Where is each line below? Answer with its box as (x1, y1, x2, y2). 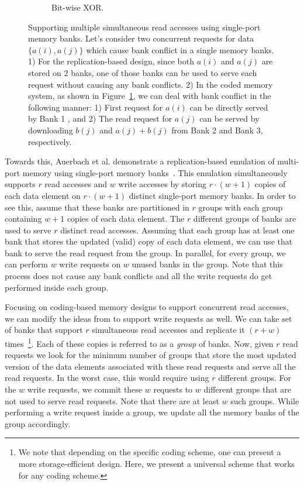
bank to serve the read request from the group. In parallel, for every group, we (5, 246, 286, 259)
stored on (28, 66, 61, 78)
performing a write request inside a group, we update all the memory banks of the (5, 406, 299, 418)
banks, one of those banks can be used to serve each (71, 66, 257, 78)
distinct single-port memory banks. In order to (129, 189, 296, 201)
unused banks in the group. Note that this (132, 258, 283, 270)
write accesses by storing (118, 178, 206, 190)
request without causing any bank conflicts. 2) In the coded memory (28, 78, 273, 90)
